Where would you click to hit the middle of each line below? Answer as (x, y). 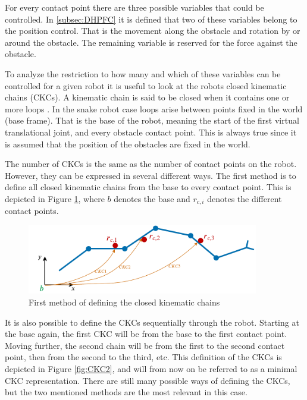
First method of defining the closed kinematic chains (124, 302)
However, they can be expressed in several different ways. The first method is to (151, 175)
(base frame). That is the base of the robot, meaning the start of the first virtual (152, 120)
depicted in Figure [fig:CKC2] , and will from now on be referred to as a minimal (151, 368)
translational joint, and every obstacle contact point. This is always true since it (151, 132)
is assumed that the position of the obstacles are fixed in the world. (128, 144)
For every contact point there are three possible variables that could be (134, 7)
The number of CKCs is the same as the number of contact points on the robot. (151, 164)
